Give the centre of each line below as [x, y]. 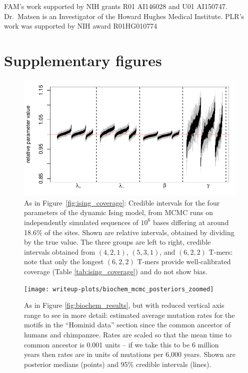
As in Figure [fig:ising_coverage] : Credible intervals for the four [122, 202]
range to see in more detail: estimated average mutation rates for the [129, 315]
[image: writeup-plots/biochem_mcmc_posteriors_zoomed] [119, 289]
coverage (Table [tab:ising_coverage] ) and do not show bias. [116, 271]
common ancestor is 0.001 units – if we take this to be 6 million [121, 344]
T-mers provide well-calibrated [184, 261]
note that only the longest [64, 261]
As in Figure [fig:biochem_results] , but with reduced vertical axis [124, 305]
